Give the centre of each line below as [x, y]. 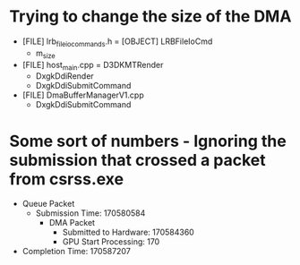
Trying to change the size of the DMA [150, 17]
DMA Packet [72, 223]
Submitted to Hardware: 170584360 [128, 232]
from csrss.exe [66, 179]
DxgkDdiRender [64, 76]
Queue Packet [48, 204]
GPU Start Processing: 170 [111, 242]
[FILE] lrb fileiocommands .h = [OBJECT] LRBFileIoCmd [117, 42]
